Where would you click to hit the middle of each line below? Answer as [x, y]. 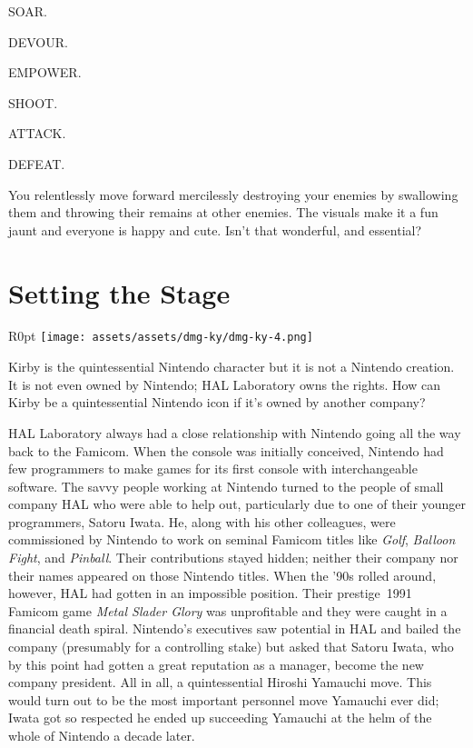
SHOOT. [33, 102]
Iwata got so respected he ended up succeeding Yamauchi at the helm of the [220, 718]
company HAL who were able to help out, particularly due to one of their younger [237, 504]
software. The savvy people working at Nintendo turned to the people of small [226, 486]
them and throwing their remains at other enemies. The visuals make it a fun [223, 212]
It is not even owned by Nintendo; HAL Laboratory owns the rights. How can [224, 384]
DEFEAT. [37, 163]
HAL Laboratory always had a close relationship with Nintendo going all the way [235, 432]
